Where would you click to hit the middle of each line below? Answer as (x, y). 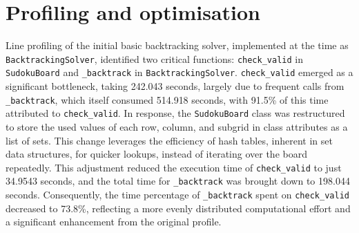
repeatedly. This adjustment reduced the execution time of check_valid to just (174, 167)
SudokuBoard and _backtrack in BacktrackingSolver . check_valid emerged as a (179, 72)
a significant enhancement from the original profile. (114, 222)
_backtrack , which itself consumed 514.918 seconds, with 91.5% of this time (167, 99)
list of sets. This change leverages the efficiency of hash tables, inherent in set (169, 140)
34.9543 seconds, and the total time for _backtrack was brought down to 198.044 (178, 181)
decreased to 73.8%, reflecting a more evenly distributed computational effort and (178, 208)
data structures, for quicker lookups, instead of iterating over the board (156, 154)
